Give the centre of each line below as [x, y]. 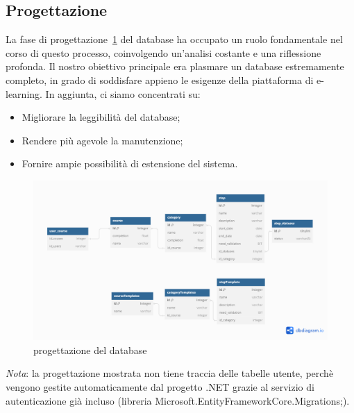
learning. [24, 93]
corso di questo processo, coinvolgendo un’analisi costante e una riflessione [163, 52]
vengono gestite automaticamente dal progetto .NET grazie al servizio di [160, 386]
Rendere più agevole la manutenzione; [102, 140]
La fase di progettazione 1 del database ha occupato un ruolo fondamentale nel [174, 39]
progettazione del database [90, 349]
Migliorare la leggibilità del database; [101, 117]
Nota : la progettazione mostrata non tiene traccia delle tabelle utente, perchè [170, 373]
